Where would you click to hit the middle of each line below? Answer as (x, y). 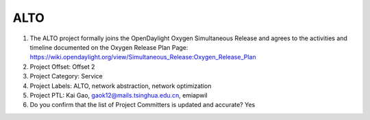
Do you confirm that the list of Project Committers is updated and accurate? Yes (143, 105)
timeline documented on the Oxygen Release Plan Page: (109, 47)
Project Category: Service (66, 76)
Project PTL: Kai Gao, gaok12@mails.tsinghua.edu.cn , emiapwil (119, 95)
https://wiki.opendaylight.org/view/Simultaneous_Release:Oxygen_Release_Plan (143, 57)
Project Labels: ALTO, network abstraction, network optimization (121, 86)
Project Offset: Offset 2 (62, 66)
